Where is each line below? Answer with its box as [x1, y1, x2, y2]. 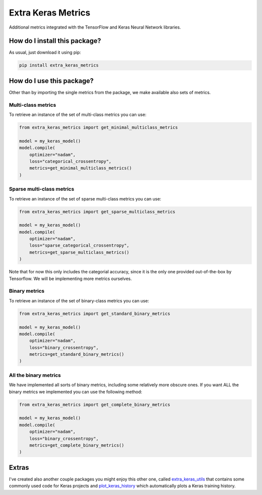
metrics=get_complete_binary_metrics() [29, 442, 125, 448]
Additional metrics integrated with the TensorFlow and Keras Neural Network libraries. [9, 24, 181, 30]
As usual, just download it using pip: [9, 49, 81, 55]
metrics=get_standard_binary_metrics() [29, 352, 125, 357]
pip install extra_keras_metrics [19, 63, 99, 68]
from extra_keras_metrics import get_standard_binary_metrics [19, 311, 170, 316]
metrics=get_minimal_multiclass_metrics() [29, 165, 132, 171]
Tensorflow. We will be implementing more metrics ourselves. [9, 276, 132, 281]
